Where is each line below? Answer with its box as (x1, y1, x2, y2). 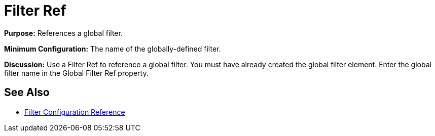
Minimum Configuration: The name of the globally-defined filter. (4, 44, 221, 53)
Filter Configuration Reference (24, 107, 125, 116)
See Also (4, 86, 50, 99)
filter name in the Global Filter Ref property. (4, 68, 149, 77)
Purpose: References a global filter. (4, 28, 123, 37)
